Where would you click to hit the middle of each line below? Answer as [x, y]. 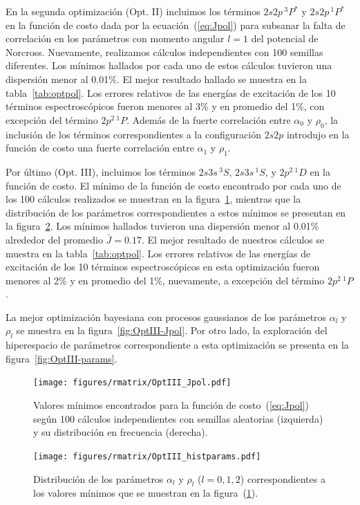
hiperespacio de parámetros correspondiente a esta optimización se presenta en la [177, 345]
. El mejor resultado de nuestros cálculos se [233, 239]
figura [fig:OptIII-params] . [61, 358]
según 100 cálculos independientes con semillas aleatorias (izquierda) [178, 418]
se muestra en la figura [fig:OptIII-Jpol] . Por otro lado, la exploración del [172, 330]
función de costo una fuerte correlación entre [100, 148]
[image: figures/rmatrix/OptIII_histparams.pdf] [147, 456]
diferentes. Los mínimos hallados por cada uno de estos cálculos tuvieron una [169, 65]
